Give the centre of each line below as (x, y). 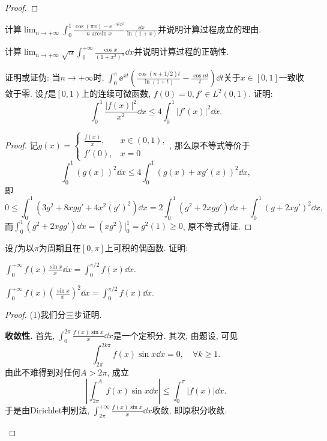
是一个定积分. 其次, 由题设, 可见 (175, 335)
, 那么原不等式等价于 (210, 144)
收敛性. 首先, (30, 335)
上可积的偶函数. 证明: (146, 247)
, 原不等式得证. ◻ (217, 225)
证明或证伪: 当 (33, 77)
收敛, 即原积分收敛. (190, 410)
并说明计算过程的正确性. (181, 51)
